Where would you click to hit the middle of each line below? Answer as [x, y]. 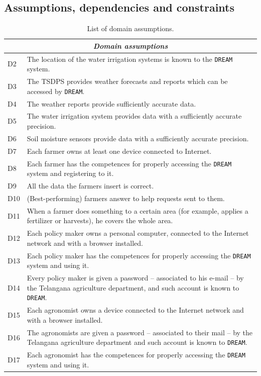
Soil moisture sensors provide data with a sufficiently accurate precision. [138, 138]
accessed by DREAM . [56, 91]
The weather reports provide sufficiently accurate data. [111, 103]
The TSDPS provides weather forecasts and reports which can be [127, 81]
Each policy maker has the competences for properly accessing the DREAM [139, 255]
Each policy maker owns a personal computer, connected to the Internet [138, 233]
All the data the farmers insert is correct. [90, 186]
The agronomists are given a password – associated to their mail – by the [140, 332]
